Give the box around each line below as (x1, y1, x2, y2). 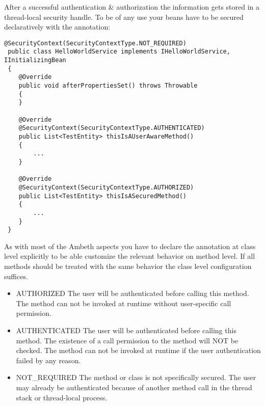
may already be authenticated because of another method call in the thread (16, 382, 252, 392)
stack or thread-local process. (16, 392, 108, 402)
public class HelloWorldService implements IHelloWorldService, (8, 48, 230, 56)
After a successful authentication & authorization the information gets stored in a (4, 2, 260, 12)
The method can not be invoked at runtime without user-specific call (16, 297, 231, 308)
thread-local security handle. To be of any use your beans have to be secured (4, 11, 244, 22)
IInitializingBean (4, 57, 66, 64)
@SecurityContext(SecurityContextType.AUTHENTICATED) (18, 124, 205, 132)
